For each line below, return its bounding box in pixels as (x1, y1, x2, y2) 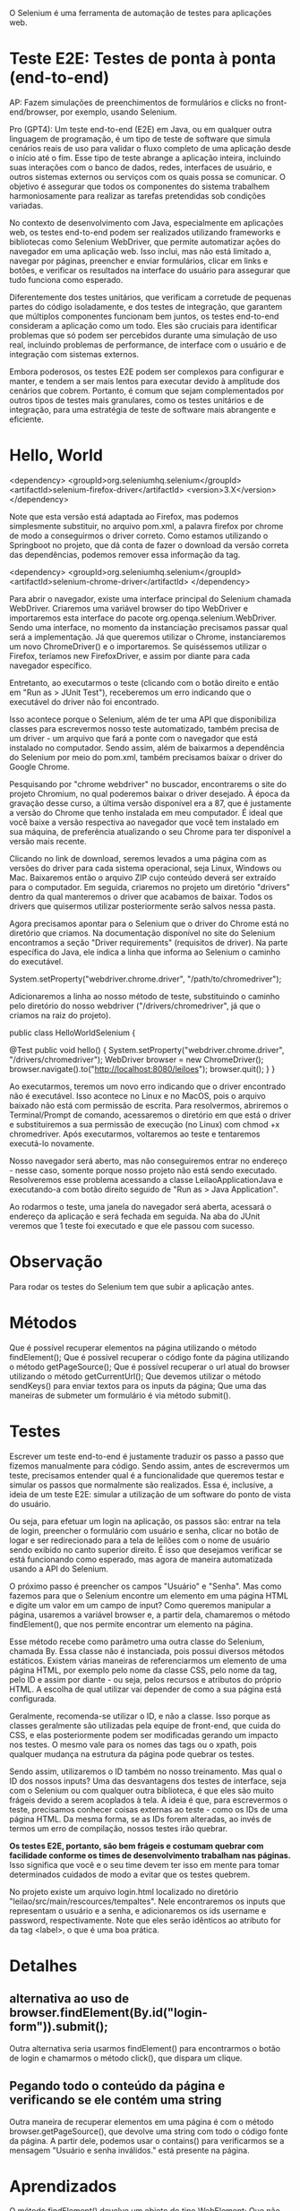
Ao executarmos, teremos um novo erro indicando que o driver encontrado (9, 1081, 287, 1092)
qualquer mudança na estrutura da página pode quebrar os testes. (9, 1748, 255, 1759)
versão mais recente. (9, 836, 87, 846)
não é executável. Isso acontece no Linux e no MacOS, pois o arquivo (9, 1090, 266, 1101)
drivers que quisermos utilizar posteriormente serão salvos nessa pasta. (9, 900, 276, 912)
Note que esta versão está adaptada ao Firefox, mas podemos (9, 510, 239, 522)
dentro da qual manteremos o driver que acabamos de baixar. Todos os (9, 891, 273, 902)
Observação (9, 1252, 103, 1273)
